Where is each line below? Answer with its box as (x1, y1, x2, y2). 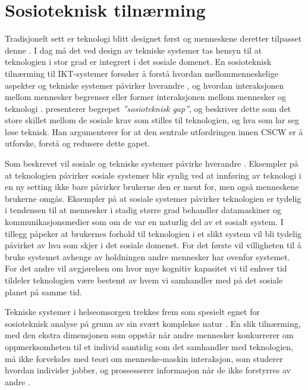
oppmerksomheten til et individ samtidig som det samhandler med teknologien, (5, 340, 293, 352)
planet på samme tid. (5, 285, 82, 298)
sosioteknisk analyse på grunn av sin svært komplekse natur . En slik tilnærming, (5, 317, 301, 329)
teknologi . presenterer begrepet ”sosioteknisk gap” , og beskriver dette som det (5, 102, 291, 114)
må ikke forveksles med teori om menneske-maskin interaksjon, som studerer (5, 352, 283, 364)
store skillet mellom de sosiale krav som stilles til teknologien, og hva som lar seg (5, 114, 299, 126)
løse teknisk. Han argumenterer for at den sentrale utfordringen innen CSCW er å (5, 125, 303, 138)
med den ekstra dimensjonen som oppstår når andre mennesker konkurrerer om (5, 329, 294, 341)
